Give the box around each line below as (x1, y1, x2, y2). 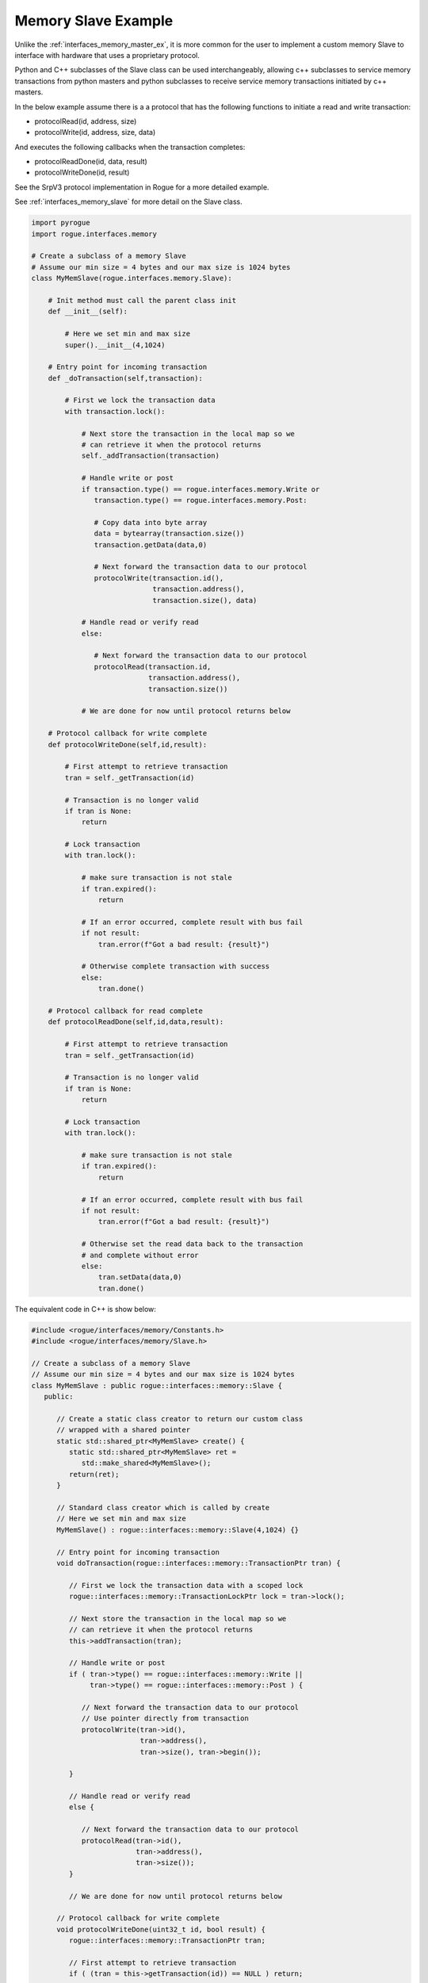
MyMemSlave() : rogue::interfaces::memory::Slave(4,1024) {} (56, 1525, 300, 1534)
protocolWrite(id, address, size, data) (34, 128, 156, 137)
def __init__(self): (48, 307, 128, 316)
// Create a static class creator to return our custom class (56, 1414, 304, 1423)
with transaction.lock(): (64, 407, 166, 416)
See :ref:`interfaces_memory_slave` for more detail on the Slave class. (14, 197, 243, 206)
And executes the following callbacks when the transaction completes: (14, 142, 246, 152)
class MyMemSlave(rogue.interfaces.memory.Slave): (31, 274, 233, 283)
